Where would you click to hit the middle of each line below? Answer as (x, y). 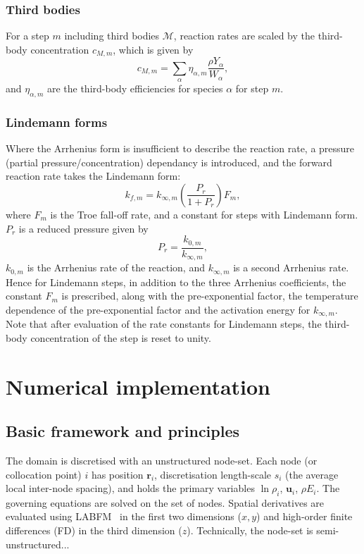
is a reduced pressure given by (83, 228)
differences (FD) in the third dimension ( (94, 530)
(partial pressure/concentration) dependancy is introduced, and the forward (169, 162)
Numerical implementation (138, 386)
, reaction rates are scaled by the (244, 36)
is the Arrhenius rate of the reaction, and (116, 267)
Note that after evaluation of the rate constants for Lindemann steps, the (164, 324)
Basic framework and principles (123, 431)
